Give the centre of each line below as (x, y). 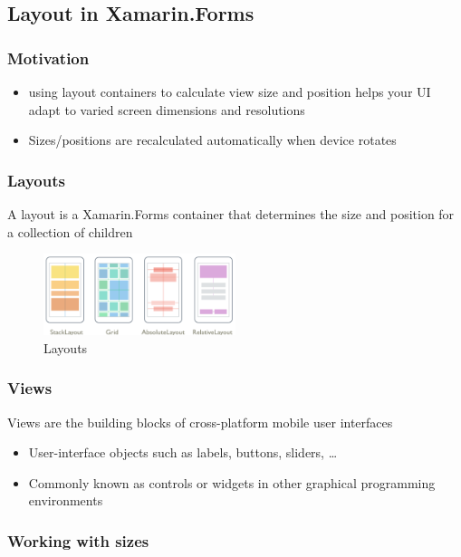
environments (66, 500)
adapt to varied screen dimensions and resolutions (167, 109)
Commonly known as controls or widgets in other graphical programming (232, 482)
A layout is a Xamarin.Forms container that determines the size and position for (231, 214)
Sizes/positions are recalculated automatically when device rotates (212, 140)
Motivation (48, 58)
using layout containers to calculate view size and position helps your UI (230, 91)
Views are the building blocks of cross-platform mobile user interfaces (200, 422)
